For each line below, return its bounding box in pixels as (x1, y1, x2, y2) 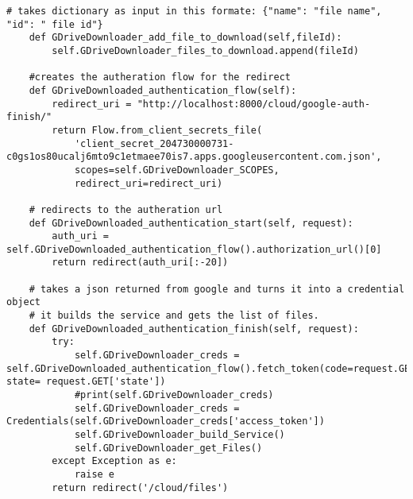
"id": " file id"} (6, 18, 103, 30)
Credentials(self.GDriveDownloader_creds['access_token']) (6, 416, 325, 427)
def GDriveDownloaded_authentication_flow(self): (29, 84, 297, 96)
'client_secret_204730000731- (74, 137, 234, 149)
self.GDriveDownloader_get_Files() (74, 442, 263, 454)
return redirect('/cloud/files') (52, 482, 229, 493)
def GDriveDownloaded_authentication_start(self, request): (29, 217, 353, 229)
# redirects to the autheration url (29, 203, 223, 215)
